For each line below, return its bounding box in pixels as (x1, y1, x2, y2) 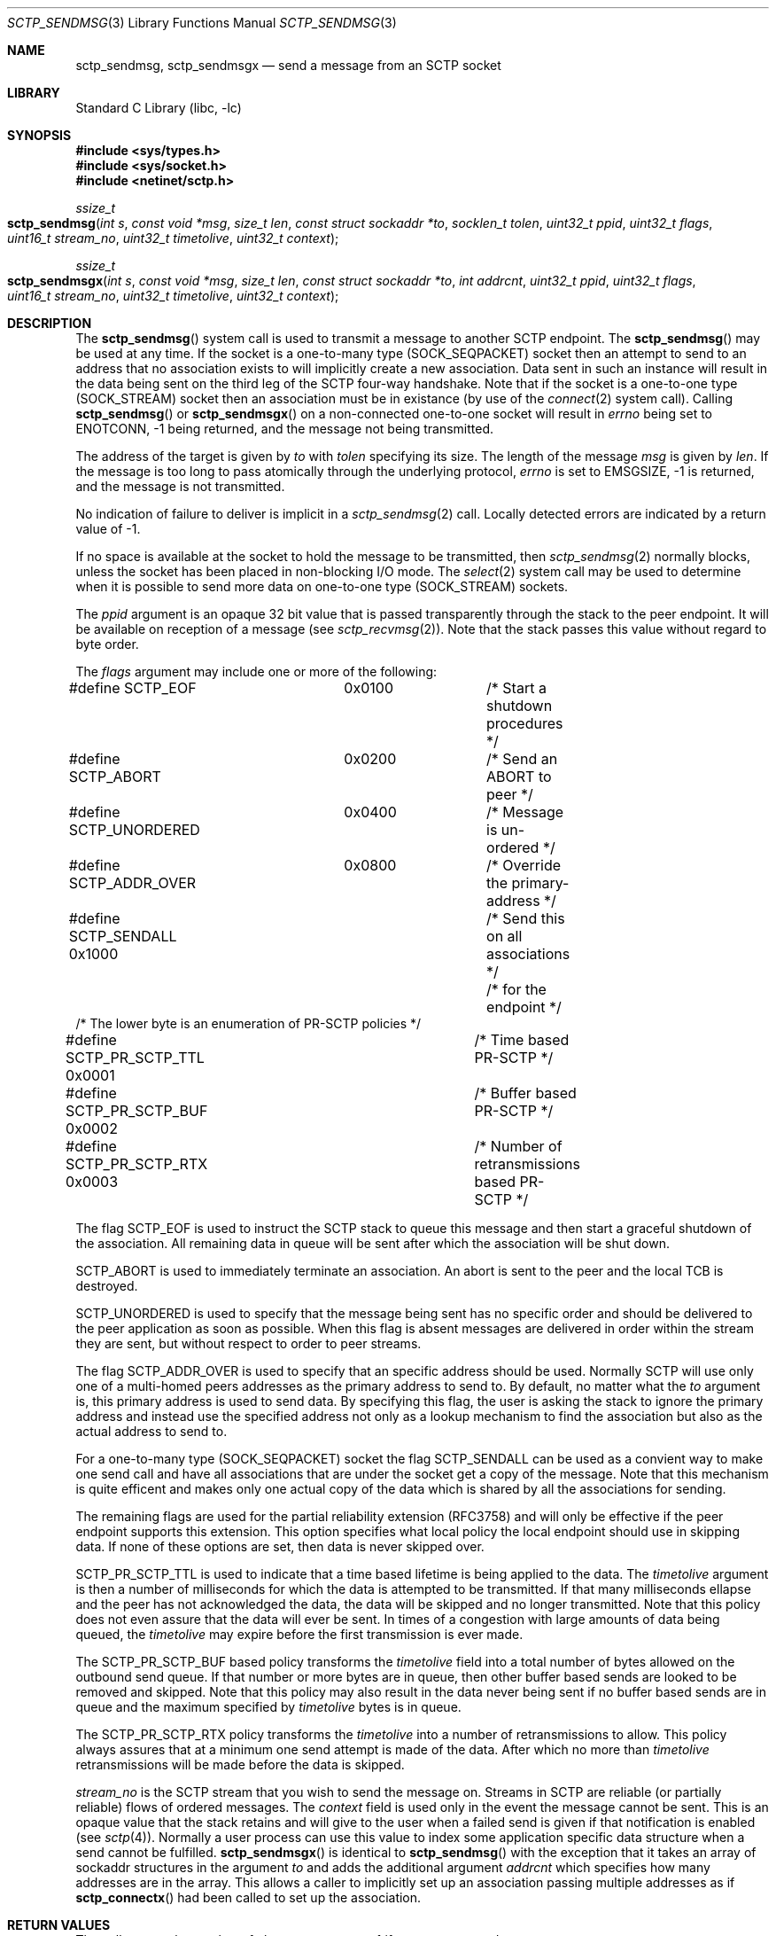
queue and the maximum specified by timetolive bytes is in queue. (75, 1699, 462, 1714)
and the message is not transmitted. (75, 479, 285, 494)
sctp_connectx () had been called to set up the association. (75, 1890, 422, 1905)
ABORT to (486, 768, 552, 785)
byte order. (75, 636, 139, 652)
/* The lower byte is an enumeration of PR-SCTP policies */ (75, 1016, 422, 1031)
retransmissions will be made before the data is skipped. (75, 1757, 405, 1772)
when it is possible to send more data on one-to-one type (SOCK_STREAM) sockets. (75, 579, 569, 594)
